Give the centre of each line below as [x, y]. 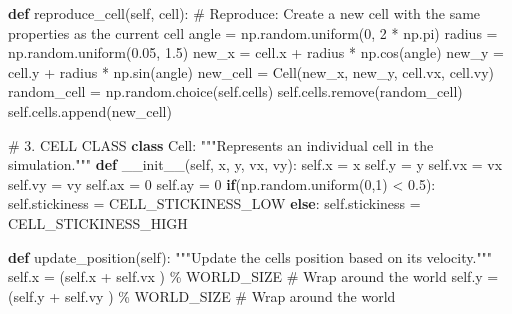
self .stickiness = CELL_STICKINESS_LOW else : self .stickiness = [214, 203]
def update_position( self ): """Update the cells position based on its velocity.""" [250, 256]
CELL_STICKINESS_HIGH [98, 222]
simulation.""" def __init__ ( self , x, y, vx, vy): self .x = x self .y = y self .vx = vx [255, 164]
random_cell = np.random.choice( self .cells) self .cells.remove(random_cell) [235, 91]
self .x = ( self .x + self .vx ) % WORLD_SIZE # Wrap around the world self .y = [253, 276]
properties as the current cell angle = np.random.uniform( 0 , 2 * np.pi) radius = [253, 32]
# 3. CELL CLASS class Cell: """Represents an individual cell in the [221, 144]
